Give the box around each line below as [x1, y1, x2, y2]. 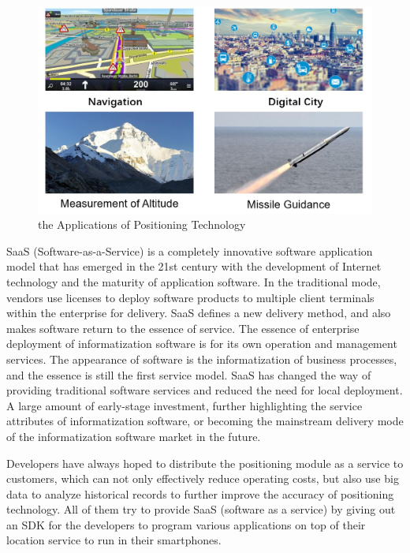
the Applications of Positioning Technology [38, 216, 246, 233]
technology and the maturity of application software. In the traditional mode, [6, 273, 381, 290]
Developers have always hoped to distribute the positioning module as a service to [6, 454, 404, 471]
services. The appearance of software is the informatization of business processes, [6, 350, 397, 367]
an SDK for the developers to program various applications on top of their [6, 516, 366, 532]
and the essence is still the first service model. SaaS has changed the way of [6, 366, 371, 383]
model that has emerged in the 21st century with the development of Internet [6, 258, 382, 275]
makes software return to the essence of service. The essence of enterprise [6, 319, 360, 336]
